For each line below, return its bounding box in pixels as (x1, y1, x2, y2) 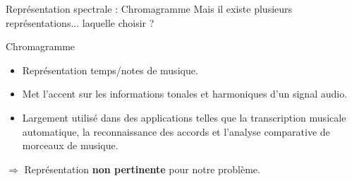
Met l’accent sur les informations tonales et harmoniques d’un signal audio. (22, 86, 348, 101)
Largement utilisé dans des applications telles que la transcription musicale (22, 110, 346, 124)
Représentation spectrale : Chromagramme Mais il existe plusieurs (6, 1, 293, 16)
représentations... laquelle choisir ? (6, 15, 154, 30)
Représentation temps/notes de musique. (22, 62, 198, 77)
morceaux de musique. (22, 138, 119, 153)
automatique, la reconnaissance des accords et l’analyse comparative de (22, 124, 330, 139)
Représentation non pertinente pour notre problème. (24, 161, 260, 176)
